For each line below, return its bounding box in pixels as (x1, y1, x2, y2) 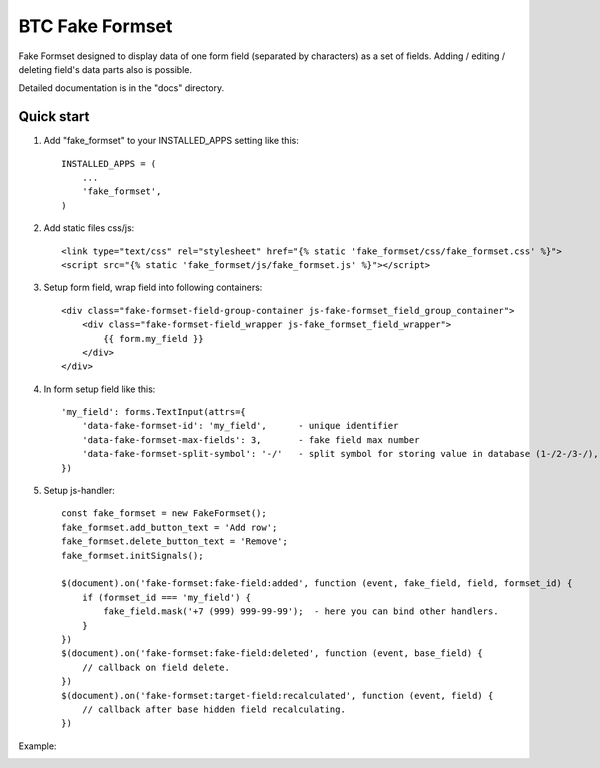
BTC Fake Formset (18, 15, 173, 37)
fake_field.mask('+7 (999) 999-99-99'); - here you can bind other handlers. (103, 606, 499, 617)
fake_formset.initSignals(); (61, 550, 204, 561)
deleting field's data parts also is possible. (18, 63, 192, 75)
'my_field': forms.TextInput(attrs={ (61, 406, 247, 418)
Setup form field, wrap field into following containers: (43, 281, 263, 294)
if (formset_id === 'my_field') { (81, 591, 252, 603)
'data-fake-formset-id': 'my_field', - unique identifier (81, 420, 399, 432)
